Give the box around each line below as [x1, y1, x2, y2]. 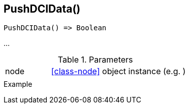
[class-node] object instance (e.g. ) [51, 66, 186, 77]
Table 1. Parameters [57, 55, 133, 65]
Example [4, 80, 33, 89]
